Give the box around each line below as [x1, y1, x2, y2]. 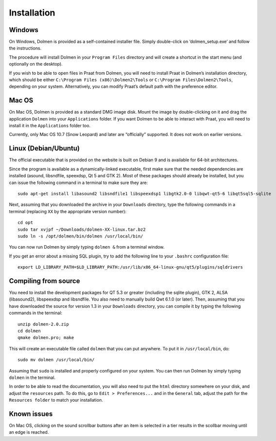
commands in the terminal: [9, 310, 63, 316]
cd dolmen [17, 328, 41, 334]
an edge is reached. [9, 429, 49, 435]
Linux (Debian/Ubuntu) [9, 144, 80, 153]
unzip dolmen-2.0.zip [17, 321, 69, 327]
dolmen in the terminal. [9, 374, 56, 380]
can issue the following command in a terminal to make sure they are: [9, 180, 148, 186]
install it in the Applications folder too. [9, 123, 91, 129]
